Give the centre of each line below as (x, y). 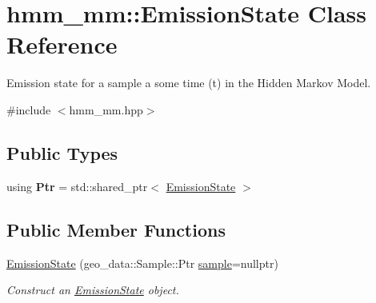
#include (29, 109)
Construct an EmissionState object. (93, 290)
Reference (62, 44)
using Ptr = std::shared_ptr (77, 186)
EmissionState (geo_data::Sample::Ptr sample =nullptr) (142, 263)
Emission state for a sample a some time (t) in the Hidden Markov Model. (189, 83)
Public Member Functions (116, 229)
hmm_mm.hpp (106, 109)
